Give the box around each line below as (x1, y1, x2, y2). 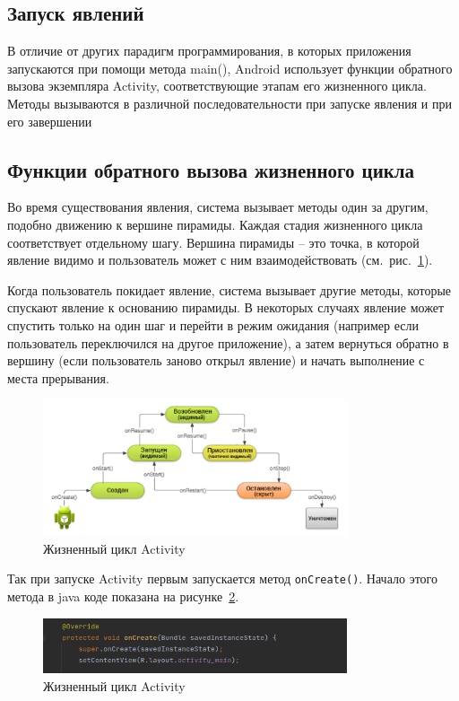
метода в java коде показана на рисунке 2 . (7, 586, 239, 605)
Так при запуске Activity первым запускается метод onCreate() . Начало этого (7, 569, 437, 588)
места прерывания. (7, 368, 109, 387)
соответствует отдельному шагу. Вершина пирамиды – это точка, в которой (7, 232, 420, 251)
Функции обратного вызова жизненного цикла (7, 155, 415, 183)
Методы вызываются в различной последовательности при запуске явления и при (7, 93, 452, 112)
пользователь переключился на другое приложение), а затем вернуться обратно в (7, 333, 449, 352)
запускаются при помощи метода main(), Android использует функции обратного (7, 58, 453, 77)
